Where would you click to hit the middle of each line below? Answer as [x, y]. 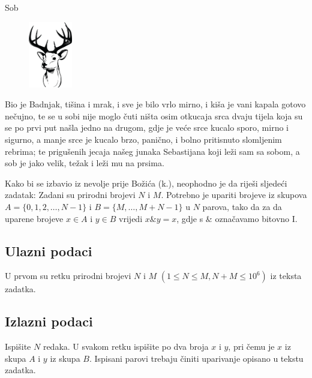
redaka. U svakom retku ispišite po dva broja [126, 346]
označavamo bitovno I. [256, 218]
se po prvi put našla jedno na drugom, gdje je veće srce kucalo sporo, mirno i [147, 127]
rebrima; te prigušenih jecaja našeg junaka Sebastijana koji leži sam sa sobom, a [152, 151]
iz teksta [286, 276]
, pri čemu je [251, 346]
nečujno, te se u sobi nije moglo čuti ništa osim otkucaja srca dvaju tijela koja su [154, 115]
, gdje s [190, 218]
